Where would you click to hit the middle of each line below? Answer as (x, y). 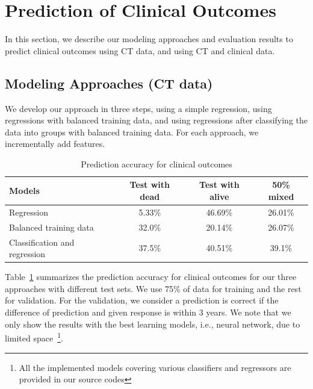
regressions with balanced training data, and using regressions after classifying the (156, 120)
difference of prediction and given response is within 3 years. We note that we (148, 312)
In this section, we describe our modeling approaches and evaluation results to (149, 39)
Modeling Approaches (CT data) (109, 83)
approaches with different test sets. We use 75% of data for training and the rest (153, 288)
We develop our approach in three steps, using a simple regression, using (138, 108)
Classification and (42, 242)
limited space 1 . (34, 337)
